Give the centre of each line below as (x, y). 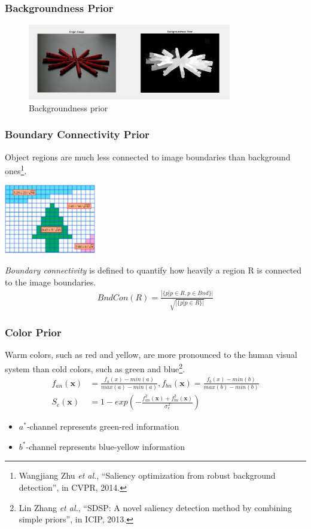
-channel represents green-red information (103, 426)
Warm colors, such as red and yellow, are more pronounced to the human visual (151, 355)
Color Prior (33, 332)
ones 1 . (16, 170)
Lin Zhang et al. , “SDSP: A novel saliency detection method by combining (155, 507)
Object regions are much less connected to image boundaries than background (148, 156)
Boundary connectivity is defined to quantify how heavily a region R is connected (153, 270)
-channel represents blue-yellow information (105, 446)
